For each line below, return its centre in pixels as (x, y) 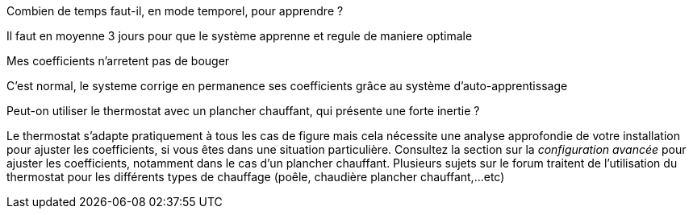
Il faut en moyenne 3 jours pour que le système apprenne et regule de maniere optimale (240, 36)
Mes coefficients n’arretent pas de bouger (118, 61)
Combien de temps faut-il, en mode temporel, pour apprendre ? (175, 11)
